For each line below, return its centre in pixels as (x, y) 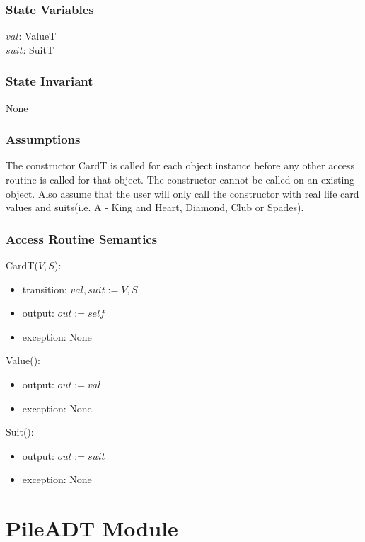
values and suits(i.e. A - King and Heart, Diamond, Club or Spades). (155, 207)
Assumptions (43, 139)
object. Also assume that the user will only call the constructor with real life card (182, 193)
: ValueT (37, 36)
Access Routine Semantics (82, 238)
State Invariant (50, 81)
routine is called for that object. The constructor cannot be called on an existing (180, 180)
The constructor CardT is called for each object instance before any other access (180, 165)
